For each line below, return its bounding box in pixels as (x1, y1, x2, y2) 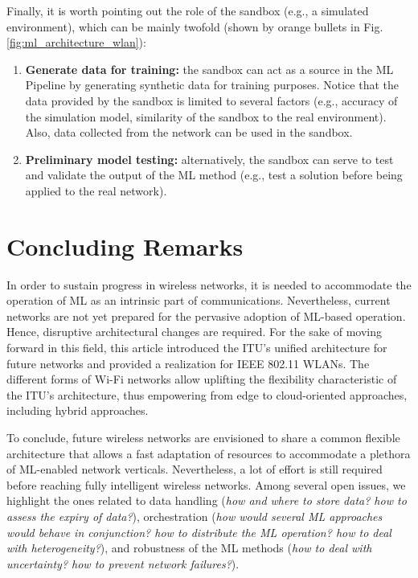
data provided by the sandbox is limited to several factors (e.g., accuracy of (25, 92, 398, 109)
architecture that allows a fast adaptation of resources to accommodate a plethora (6, 445, 411, 461)
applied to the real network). (25, 182, 167, 199)
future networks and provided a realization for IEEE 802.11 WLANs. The (6, 355, 370, 371)
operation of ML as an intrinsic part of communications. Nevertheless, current (6, 292, 391, 309)
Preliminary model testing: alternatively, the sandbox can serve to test (25, 150, 394, 167)
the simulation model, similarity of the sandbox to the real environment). (25, 108, 387, 125)
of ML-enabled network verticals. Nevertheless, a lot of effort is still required (6, 461, 383, 478)
